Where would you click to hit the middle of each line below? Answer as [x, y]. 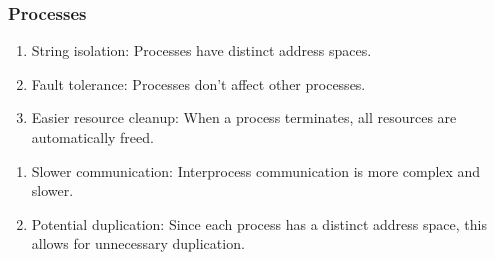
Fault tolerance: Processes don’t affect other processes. [198, 83]
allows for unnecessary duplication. [138, 243]
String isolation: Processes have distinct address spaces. [201, 50]
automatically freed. [92, 137]
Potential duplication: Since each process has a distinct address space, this [259, 223]
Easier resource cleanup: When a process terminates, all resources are [244, 117]
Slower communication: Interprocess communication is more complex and [256, 170]
